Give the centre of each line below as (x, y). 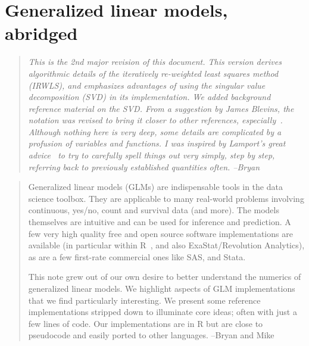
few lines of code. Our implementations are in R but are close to (146, 323)
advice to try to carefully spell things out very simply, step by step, (152, 155)
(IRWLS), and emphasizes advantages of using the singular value (147, 85)
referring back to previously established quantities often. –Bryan (144, 166)
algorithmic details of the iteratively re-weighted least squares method (153, 73)
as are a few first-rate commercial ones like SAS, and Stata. (137, 256)
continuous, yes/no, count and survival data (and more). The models (154, 210)
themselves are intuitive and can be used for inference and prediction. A (160, 222)
